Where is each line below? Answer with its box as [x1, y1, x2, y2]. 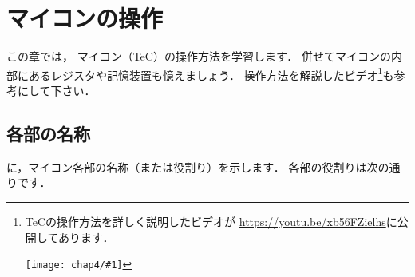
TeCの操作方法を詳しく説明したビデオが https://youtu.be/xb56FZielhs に [25, 212, 397, 229]
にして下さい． [17, 81, 96, 98]
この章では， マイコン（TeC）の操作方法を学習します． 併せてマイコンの [6, 48, 392, 65]
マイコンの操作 [6, 2, 164, 34]
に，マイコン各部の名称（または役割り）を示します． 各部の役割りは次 [6, 158, 378, 175]
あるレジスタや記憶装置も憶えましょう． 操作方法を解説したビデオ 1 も [28, 64, 394, 83]
